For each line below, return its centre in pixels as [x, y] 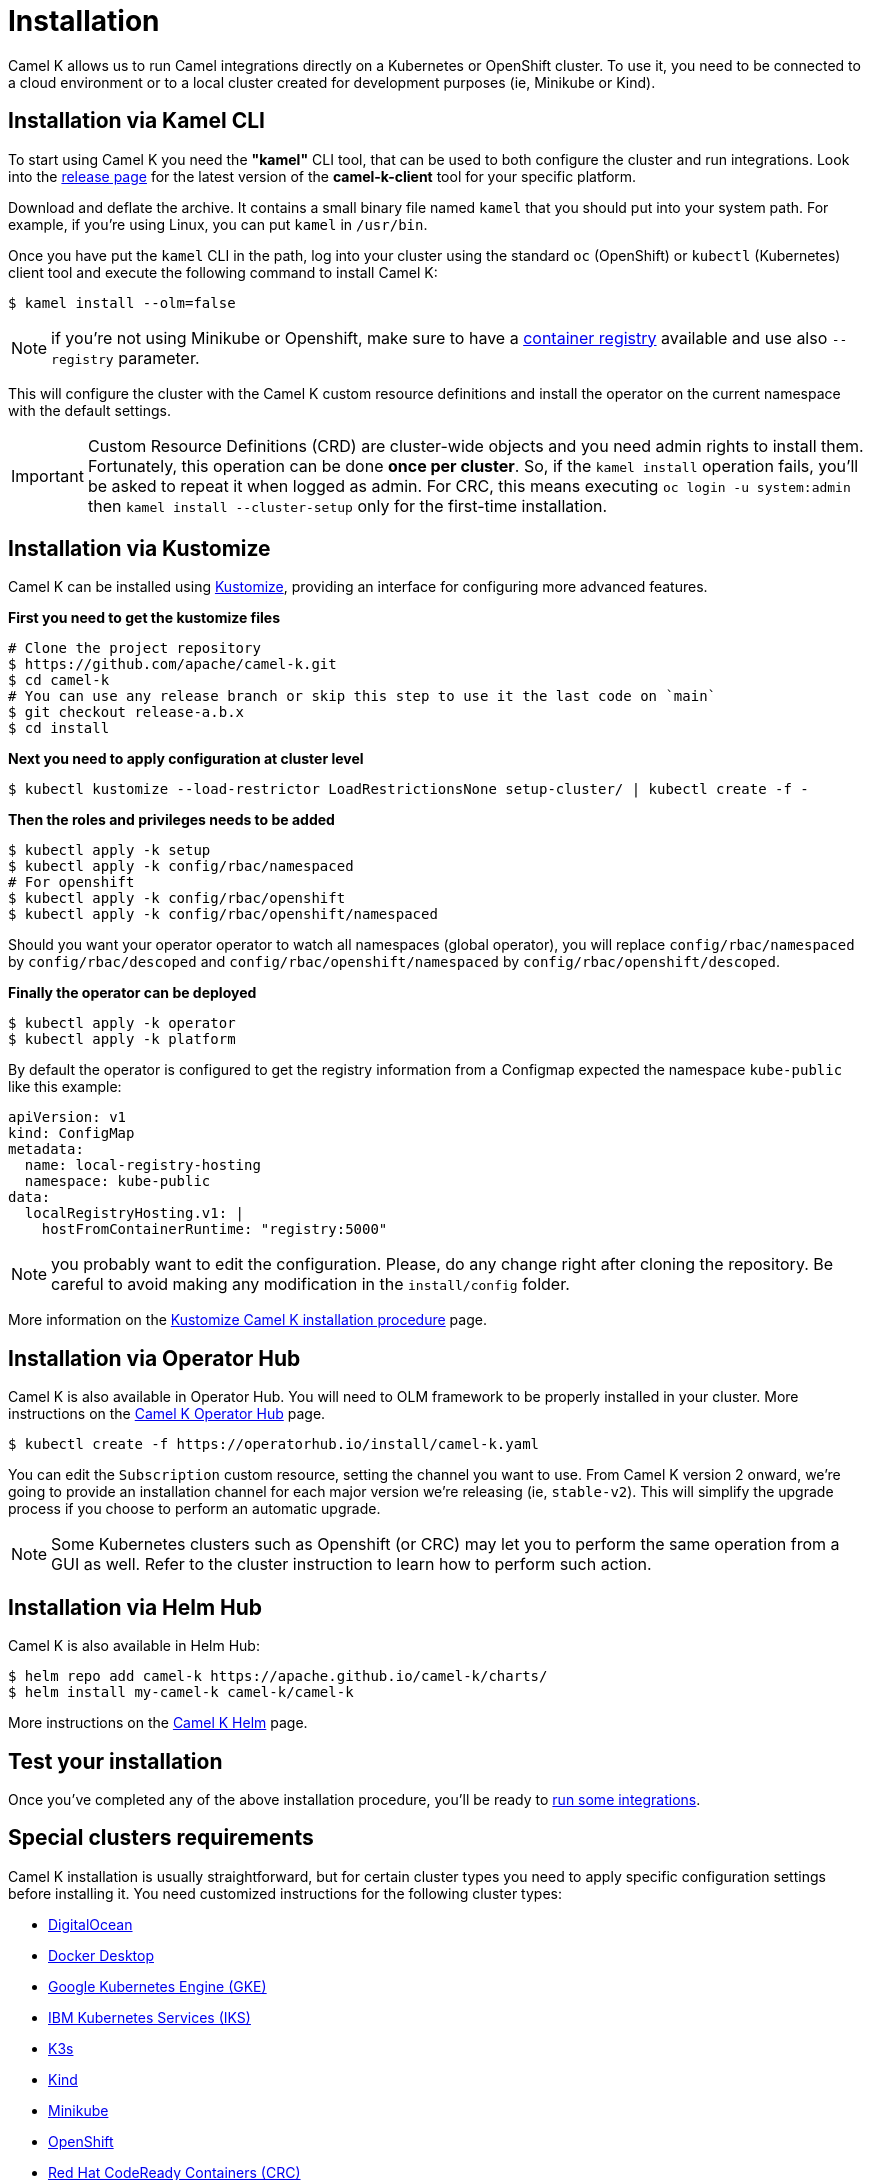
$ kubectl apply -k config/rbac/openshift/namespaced [223, 914]
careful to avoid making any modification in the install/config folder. [310, 1284]
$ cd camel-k [59, 680]
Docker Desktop [101, 1955]
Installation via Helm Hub [135, 1607]
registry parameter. [125, 357]
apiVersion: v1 [67, 1117]
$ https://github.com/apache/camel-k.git [172, 664]
